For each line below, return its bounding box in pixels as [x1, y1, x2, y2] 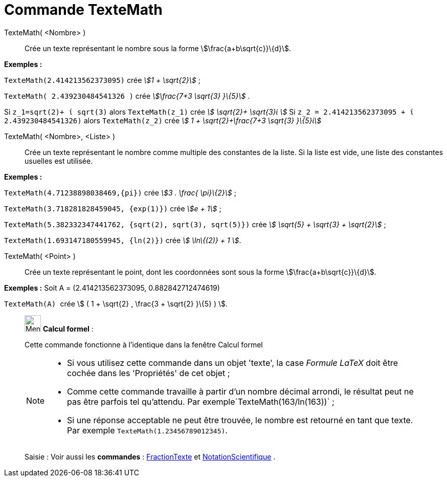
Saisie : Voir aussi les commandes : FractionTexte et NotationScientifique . [25, 452, 276, 461]
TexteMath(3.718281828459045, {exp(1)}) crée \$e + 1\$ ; [4, 204, 221, 213]
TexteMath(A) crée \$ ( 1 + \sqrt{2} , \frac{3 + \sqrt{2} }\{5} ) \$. [4, 299, 228, 308]
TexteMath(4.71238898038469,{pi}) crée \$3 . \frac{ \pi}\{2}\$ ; [4, 188, 236, 197]
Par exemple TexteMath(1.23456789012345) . [67, 425, 228, 435]
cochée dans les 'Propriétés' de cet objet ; [67, 367, 230, 378]
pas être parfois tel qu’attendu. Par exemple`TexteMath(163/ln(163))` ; [67, 396, 334, 407]
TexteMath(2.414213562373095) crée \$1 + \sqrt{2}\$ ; [4, 75, 200, 84]
